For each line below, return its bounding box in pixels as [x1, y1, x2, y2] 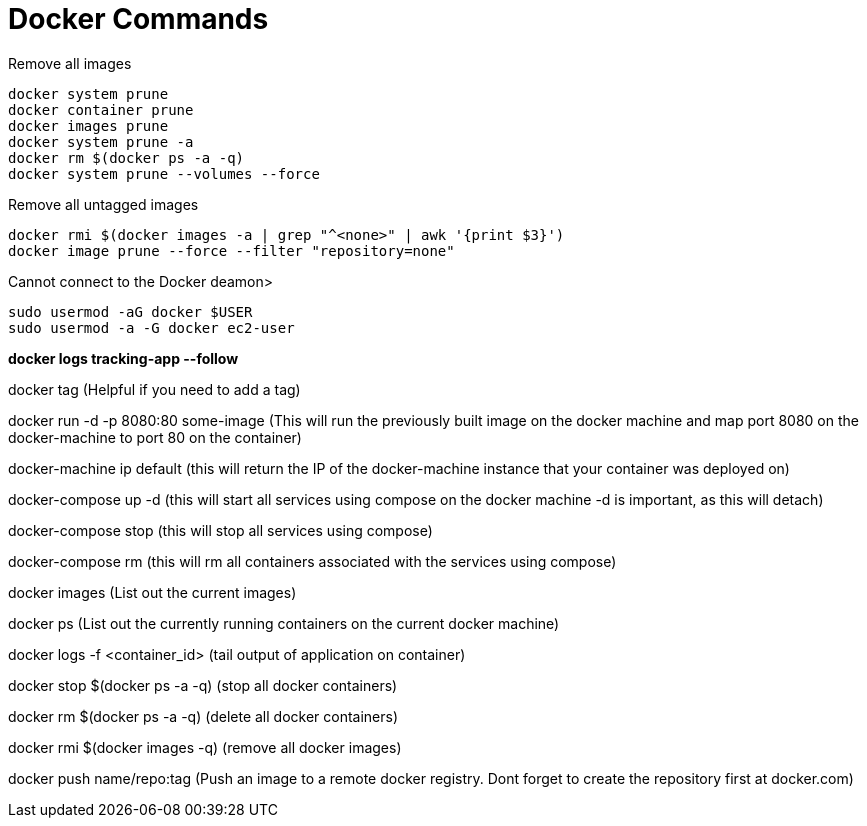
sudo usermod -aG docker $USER [8, 303, 253, 320]
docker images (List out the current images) [8, 583, 297, 601]
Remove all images [8, 54, 132, 72]
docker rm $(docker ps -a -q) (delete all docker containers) [8, 707, 399, 725]
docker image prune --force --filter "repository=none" [8, 242, 455, 259]
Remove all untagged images [8, 195, 199, 213]
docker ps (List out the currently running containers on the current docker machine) [8, 614, 560, 632]
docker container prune [8, 101, 194, 118]
